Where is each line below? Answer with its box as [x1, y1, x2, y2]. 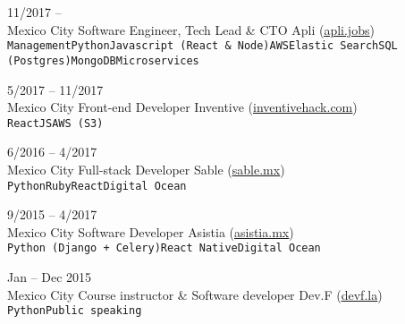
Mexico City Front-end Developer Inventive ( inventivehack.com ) [7, 98, 358, 116]
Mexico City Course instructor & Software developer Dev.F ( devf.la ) [7, 285, 383, 303]
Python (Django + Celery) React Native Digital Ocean [7, 242, 321, 255]
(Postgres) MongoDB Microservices [7, 54, 199, 67]
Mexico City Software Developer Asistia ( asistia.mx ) [7, 222, 294, 241]
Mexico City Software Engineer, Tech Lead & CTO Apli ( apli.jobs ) [7, 20, 375, 38]
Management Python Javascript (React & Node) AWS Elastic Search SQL [7, 39, 398, 53]
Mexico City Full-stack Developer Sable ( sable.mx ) [7, 159, 285, 178]
